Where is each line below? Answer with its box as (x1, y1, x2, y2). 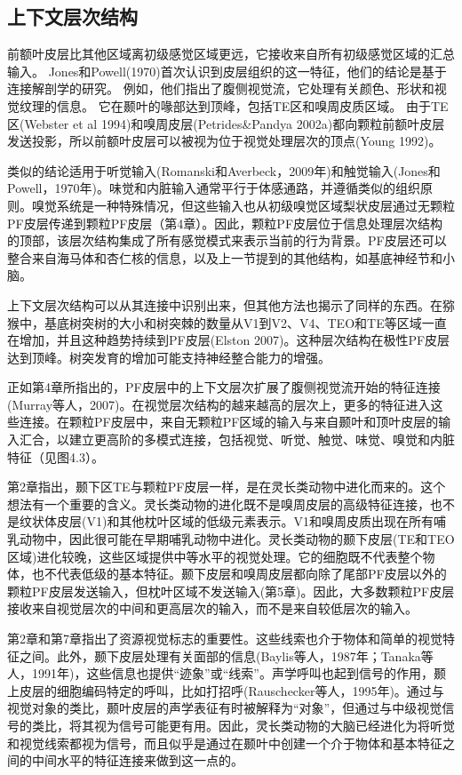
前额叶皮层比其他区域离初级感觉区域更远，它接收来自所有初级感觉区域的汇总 (7, 44, 455, 63)
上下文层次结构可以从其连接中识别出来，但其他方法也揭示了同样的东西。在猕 (7, 295, 455, 314)
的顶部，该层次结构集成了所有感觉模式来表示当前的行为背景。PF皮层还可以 (7, 231, 447, 250)
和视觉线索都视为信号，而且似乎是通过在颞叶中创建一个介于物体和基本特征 (7, 733, 442, 752)
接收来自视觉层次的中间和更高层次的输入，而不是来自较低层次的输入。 (7, 599, 418, 618)
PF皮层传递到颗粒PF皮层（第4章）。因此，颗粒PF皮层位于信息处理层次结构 (7, 213, 443, 232)
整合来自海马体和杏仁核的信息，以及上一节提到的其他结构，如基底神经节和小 (7, 248, 455, 267)
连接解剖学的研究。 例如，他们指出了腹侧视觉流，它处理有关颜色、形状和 (7, 79, 434, 98)
